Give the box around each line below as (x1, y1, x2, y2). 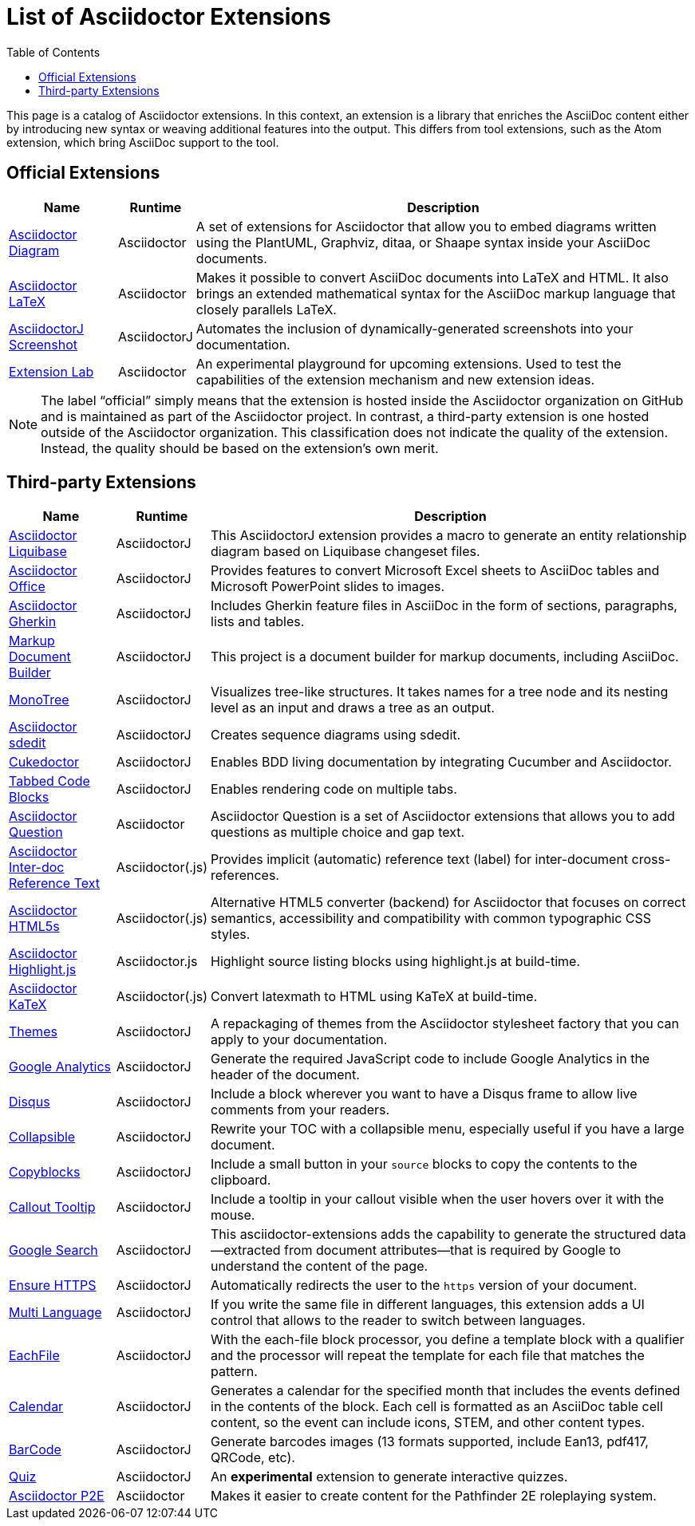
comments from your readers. (211, 1102, 390, 1118)
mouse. (211, 1207, 255, 1224)
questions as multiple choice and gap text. (211, 824, 465, 841)
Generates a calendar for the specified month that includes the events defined (211, 1382, 681, 1399)
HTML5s (9, 918, 60, 935)
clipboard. (211, 1172, 271, 1189)
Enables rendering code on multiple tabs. (211, 781, 457, 798)
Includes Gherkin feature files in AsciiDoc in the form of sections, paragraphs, (211, 597, 677, 614)
